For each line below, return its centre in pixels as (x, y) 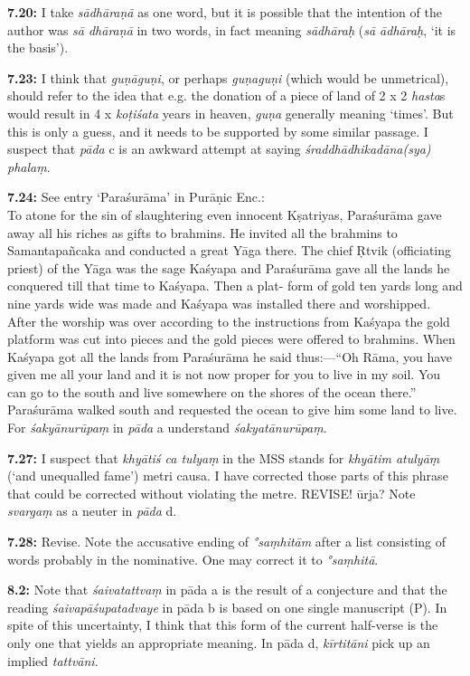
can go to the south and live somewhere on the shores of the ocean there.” (212, 391)
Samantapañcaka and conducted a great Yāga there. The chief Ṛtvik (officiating (230, 250)
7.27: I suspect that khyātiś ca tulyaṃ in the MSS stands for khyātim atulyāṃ (224, 457)
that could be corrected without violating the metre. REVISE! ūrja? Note (211, 493)
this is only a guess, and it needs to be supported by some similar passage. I (218, 131)
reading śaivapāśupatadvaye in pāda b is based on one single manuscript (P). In (227, 607)
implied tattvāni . (53, 660)
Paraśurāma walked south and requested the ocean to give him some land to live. (232, 409)
